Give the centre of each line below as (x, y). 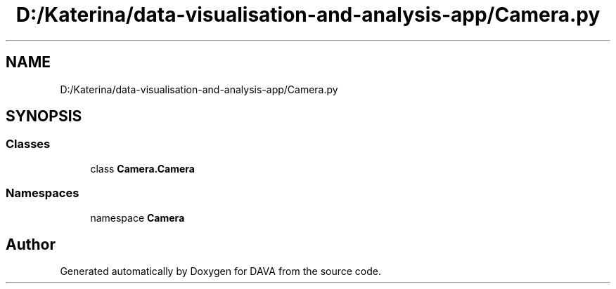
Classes (28, 144)
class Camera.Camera (142, 168)
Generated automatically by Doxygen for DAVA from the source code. (221, 271)
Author (31, 244)
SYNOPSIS (44, 116)
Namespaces (43, 193)
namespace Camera (137, 217)
